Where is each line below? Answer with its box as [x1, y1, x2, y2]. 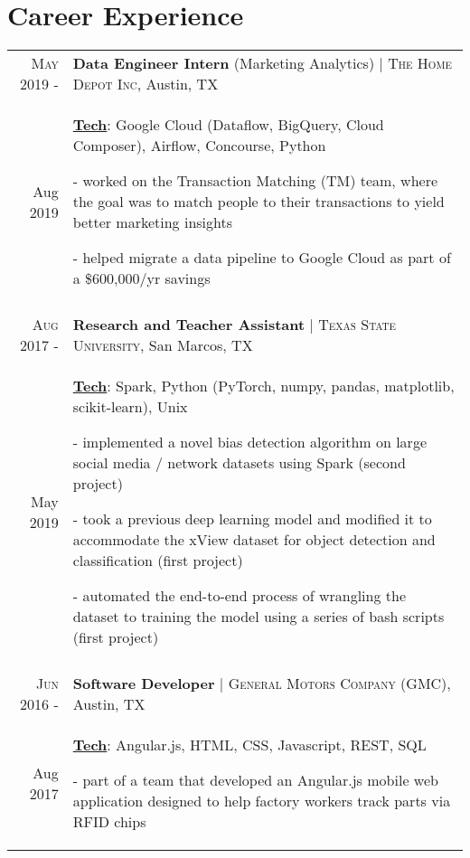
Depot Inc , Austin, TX [72, 73, 219, 95]
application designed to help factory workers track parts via [72, 790, 451, 812]
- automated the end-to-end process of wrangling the [72, 585, 406, 607]
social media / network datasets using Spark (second [72, 452, 406, 474]
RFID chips [72, 811, 146, 833]
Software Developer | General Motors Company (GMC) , [72, 673, 451, 694]
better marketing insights [72, 212, 233, 233]
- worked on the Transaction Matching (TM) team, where [72, 170, 438, 192]
